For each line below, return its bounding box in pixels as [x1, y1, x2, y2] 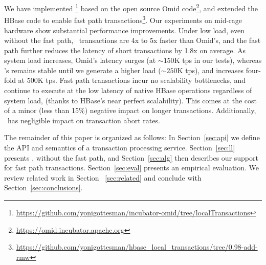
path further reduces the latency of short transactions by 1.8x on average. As [4, 45, 246, 55]
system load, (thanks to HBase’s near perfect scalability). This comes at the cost [4, 95, 257, 105]
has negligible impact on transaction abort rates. [7, 115, 160, 125]
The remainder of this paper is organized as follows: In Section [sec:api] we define [4, 132, 260, 143]
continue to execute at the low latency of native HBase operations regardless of [4, 85, 252, 96]
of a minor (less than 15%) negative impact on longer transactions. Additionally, [4, 105, 256, 116]
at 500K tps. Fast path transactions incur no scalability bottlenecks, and [18, 75, 246, 85]
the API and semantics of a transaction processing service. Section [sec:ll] [4, 142, 235, 153]
